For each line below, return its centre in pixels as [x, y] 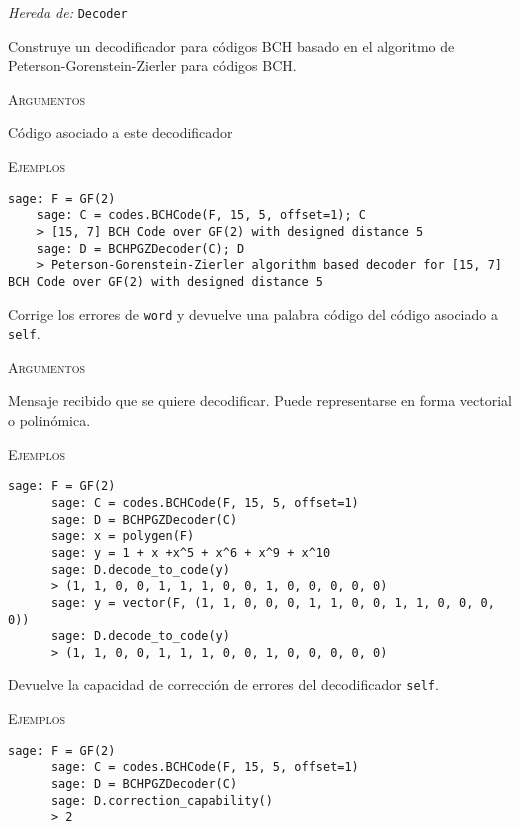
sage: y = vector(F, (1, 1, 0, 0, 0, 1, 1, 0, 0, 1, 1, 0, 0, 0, [272, 602]
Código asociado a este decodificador [120, 132]
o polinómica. [49, 420]
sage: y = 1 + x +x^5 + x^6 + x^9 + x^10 [190, 552]
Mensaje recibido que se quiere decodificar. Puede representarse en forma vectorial [260, 400]
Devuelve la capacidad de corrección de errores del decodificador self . [223, 684]
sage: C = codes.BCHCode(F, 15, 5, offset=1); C [201, 215]
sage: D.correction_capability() [161, 800]
